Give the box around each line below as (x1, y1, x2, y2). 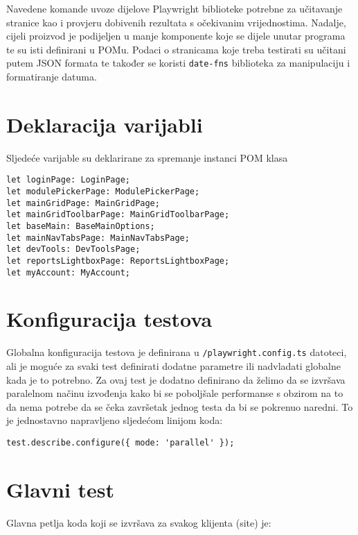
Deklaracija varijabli (6, 110, 203, 138)
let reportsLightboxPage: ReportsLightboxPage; (6, 255, 230, 266)
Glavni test (6, 475, 115, 503)
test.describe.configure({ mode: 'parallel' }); (6, 438, 235, 448)
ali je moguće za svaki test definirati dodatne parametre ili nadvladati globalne (6, 359, 341, 373)
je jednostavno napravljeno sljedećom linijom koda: (6, 413, 223, 427)
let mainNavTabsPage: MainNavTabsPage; (6, 232, 190, 243)
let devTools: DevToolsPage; (6, 244, 141, 255)
